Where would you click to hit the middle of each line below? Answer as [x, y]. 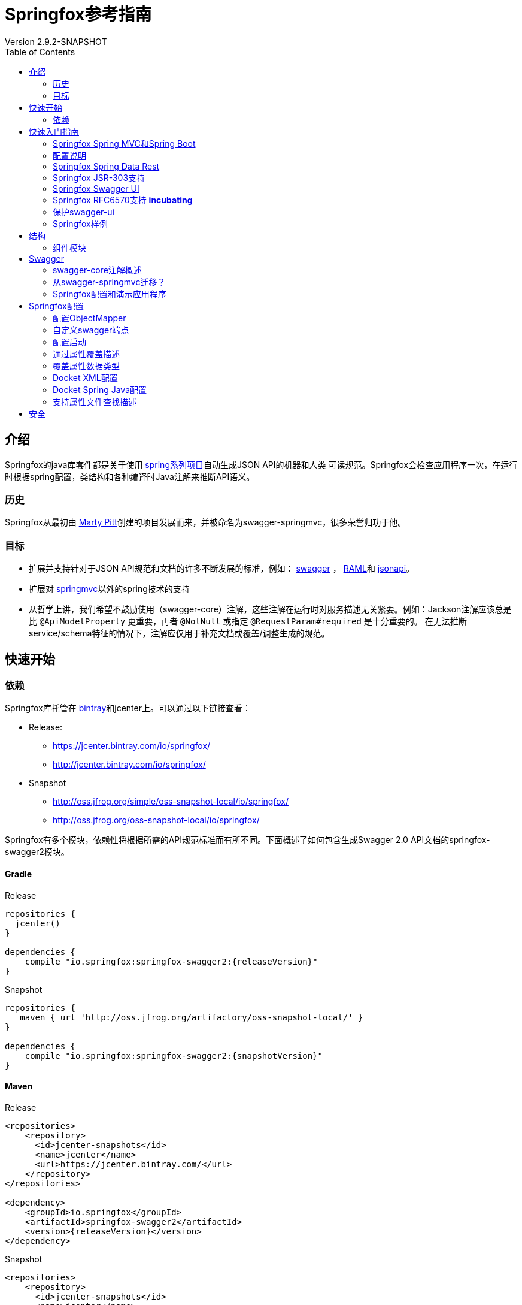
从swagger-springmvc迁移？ [109, 282]
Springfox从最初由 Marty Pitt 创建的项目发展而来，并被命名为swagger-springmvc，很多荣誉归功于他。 [206, 522]
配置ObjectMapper [89, 318]
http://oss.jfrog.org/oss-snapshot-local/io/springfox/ [156, 820]
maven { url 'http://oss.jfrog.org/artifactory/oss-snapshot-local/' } [192, 1017]
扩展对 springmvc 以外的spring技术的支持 [109, 589]
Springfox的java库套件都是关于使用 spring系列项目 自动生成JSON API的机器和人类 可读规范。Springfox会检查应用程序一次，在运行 [261, 464]
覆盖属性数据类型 [86, 365]
